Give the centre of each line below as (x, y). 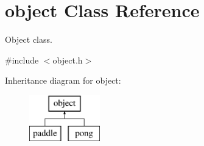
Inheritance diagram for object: (63, 80)
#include (22, 60)
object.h (68, 60)
